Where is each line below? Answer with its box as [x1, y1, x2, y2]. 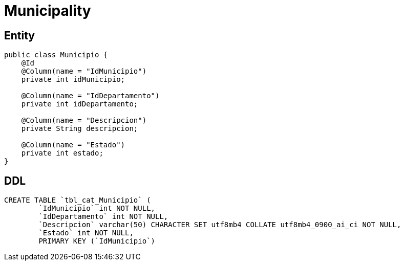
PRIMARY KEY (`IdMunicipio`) [38, 237, 156, 246]
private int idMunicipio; [21, 75, 125, 84]
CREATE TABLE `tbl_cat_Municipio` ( [4, 196, 151, 205]
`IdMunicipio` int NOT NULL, [38, 204, 156, 213]
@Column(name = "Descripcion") [21, 116, 147, 125]
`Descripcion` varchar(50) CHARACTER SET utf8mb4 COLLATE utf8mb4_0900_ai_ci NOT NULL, [38, 220, 401, 229]
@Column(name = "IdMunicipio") [21, 67, 147, 76]
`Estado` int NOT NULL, [38, 229, 134, 237]
